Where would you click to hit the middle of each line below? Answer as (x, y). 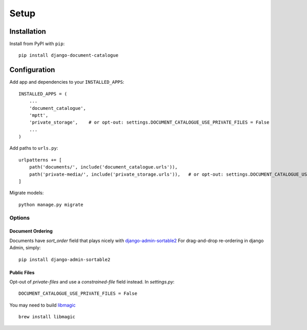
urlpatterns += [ (40, 160)
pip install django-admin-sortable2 (64, 260)
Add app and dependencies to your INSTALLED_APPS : (67, 82)
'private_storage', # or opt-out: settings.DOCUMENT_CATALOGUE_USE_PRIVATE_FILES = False (149, 122)
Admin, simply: (25, 248)
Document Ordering (31, 231)
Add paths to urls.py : (34, 148)
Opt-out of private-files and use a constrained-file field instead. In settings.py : (92, 281)
